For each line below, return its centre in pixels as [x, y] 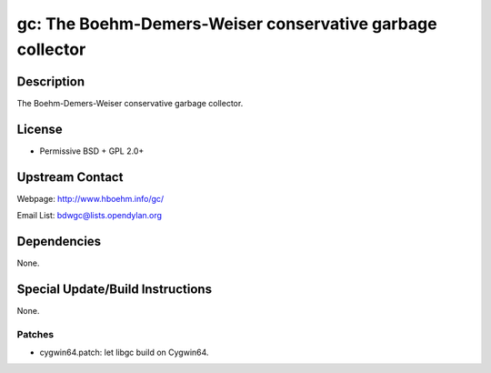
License [40, 129]
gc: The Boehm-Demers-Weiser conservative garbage [227, 24]
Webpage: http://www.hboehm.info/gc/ [90, 198]
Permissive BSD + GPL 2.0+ [92, 151]
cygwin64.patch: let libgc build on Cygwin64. [124, 353]
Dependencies [59, 241]
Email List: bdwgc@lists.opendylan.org [90, 216]
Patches [35, 334]
